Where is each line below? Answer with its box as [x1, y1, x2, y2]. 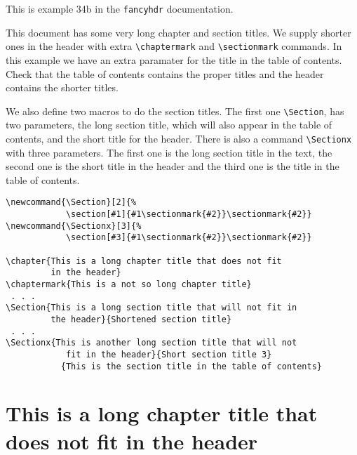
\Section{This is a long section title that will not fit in [6, 303, 297, 313]
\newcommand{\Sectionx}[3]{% [6, 220, 142, 231]
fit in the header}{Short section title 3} [65, 349, 272, 360]
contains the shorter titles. [6, 80, 119, 95]
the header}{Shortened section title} [50, 314, 232, 324]
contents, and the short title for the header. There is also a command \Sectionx [6, 131, 352, 145]
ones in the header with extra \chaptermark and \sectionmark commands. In [6, 39, 342, 53]
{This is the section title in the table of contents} [60, 361, 323, 371]
